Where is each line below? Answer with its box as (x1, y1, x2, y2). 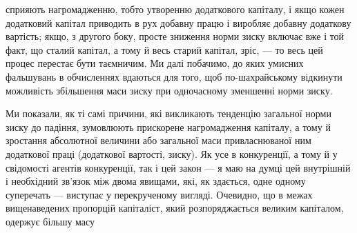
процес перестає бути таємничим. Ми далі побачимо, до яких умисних (6, 56, 304, 70)
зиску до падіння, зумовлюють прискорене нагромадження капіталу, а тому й (6, 119, 331, 134)
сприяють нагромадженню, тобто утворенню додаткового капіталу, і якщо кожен (6, 2, 345, 16)
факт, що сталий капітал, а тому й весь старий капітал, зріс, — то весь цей (6, 42, 323, 57)
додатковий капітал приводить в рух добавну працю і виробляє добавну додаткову (6, 15, 351, 30)
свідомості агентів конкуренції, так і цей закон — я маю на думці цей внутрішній (6, 160, 351, 174)
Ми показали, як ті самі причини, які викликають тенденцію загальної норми (6, 106, 331, 121)
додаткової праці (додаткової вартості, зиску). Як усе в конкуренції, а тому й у (6, 146, 338, 161)
